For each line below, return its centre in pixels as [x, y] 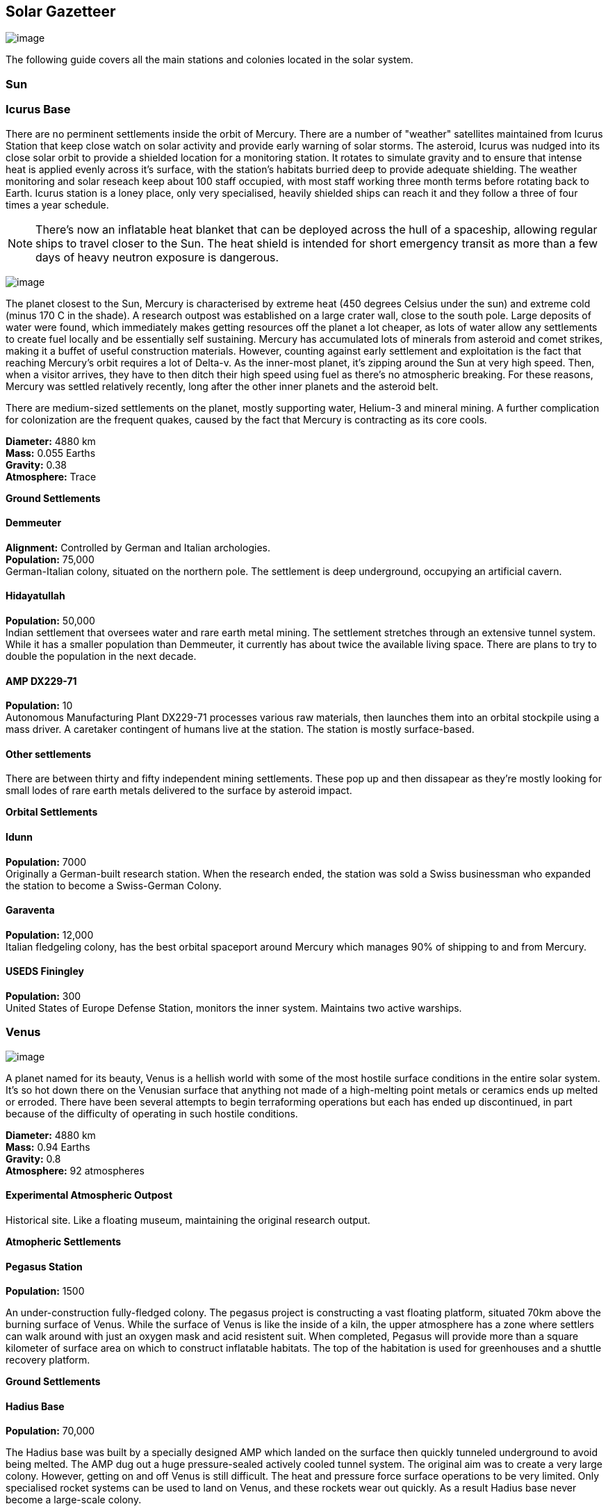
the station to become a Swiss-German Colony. [114, 885]
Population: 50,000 [50, 620]
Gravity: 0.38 [36, 464]
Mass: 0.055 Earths [51, 453]
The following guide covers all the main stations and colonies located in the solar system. [209, 60]
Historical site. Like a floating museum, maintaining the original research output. [188, 1220]
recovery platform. [48, 1360]
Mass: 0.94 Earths [48, 1147]
